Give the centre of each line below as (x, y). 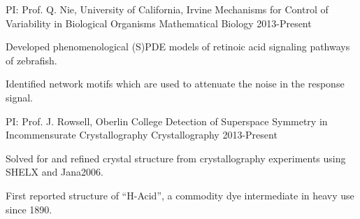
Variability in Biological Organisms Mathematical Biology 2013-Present (159, 23)
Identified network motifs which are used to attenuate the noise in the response (175, 84)
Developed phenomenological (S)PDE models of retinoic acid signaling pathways (178, 47)
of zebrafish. (31, 60)
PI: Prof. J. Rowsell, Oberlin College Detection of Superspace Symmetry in (167, 121)
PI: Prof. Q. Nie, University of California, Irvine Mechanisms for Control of (167, 9)
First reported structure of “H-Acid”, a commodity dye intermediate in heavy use (180, 195)
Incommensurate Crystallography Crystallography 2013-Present (142, 135)
